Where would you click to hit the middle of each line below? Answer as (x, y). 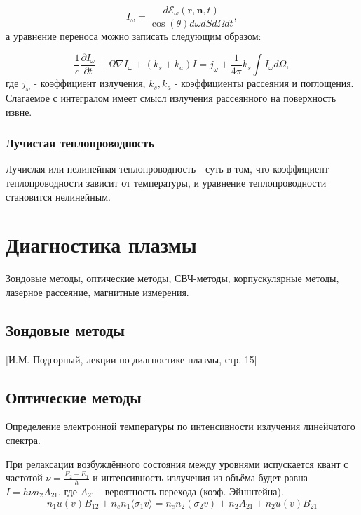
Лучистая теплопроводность (80, 143)
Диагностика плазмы (101, 245)
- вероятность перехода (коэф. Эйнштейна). (191, 491)
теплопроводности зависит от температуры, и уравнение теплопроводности (166, 182)
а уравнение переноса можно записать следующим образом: (134, 36)
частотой (24, 477)
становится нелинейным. (58, 196)
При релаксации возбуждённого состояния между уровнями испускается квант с (177, 463)
